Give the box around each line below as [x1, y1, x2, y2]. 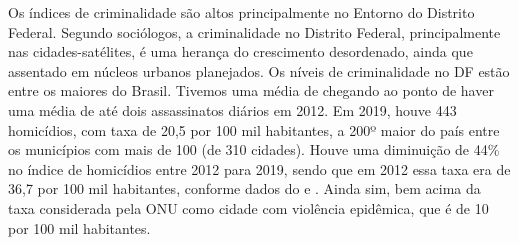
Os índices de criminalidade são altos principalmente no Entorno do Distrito [8, 2, 475, 22]
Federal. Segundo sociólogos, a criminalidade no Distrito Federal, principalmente [8, 21, 501, 42]
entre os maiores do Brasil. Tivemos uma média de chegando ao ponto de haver [8, 80, 494, 101]
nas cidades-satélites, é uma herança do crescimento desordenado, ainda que [8, 41, 473, 62]
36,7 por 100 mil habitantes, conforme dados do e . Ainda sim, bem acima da [8, 178, 481, 199]
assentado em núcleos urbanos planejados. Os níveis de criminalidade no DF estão [8, 60, 510, 81]
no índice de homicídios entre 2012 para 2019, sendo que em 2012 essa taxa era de [8, 158, 511, 179]
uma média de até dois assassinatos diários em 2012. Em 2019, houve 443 [8, 99, 457, 120]
